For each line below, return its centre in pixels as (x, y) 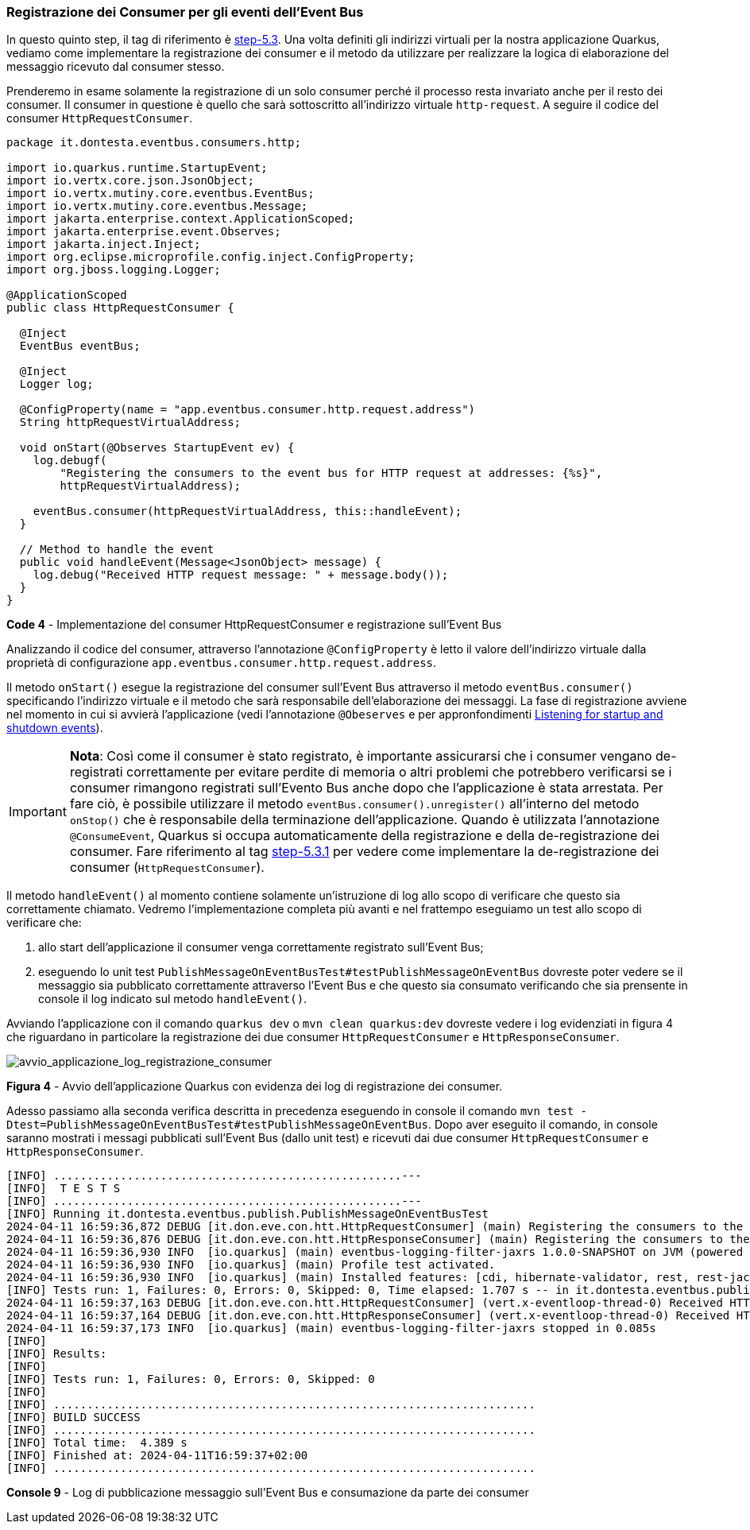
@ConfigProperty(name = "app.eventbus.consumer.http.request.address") (247, 410)
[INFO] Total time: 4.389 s (97, 1443)
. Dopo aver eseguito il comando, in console (543, 1125)
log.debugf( (70, 461)
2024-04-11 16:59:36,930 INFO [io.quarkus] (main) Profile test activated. (251, 1265)
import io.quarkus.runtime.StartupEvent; (137, 168)
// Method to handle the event (117, 550)
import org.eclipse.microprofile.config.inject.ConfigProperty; (211, 257)
